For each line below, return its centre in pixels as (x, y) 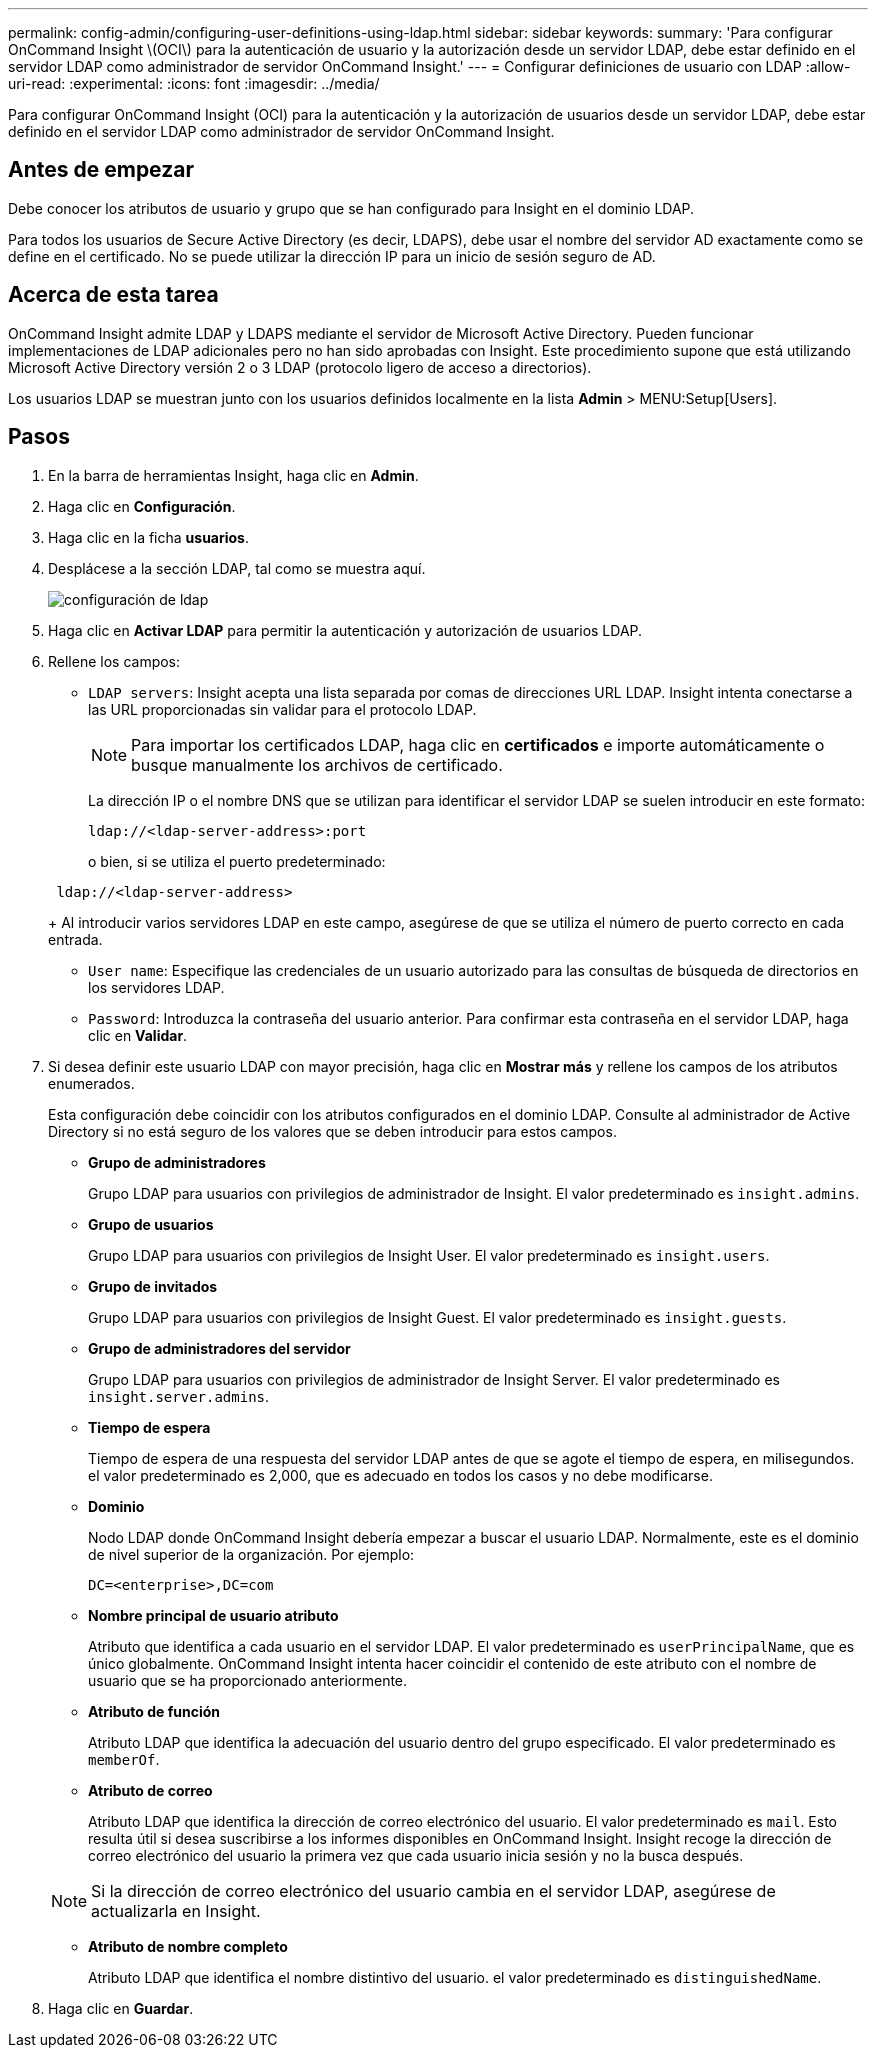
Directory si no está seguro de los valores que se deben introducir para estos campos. (332, 1131)
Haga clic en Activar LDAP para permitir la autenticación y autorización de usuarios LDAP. (345, 630)
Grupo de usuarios (151, 1224)
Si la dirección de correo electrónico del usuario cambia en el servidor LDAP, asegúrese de (433, 1890)
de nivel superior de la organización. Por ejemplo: (251, 1554)
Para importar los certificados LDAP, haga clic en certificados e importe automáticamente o (478, 744)
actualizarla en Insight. (176, 1910)
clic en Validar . (138, 1035)
